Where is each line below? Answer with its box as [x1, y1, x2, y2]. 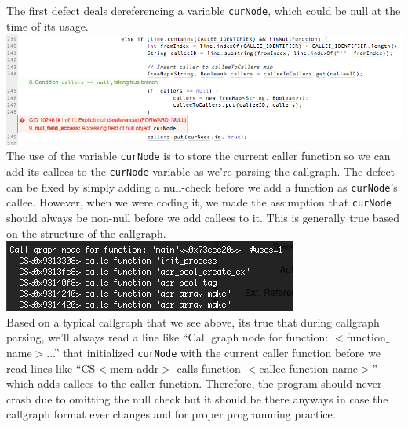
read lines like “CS [6, 359, 96, 376]
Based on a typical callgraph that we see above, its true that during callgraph [6, 313, 380, 330]
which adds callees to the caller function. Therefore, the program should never [6, 375, 382, 392]
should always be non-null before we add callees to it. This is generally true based [6, 210, 400, 226]
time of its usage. [6, 17, 89, 34]
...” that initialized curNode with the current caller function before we [46, 344, 381, 360]
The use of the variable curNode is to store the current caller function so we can [6, 148, 391, 164]
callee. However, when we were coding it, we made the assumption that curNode [6, 194, 392, 210]
